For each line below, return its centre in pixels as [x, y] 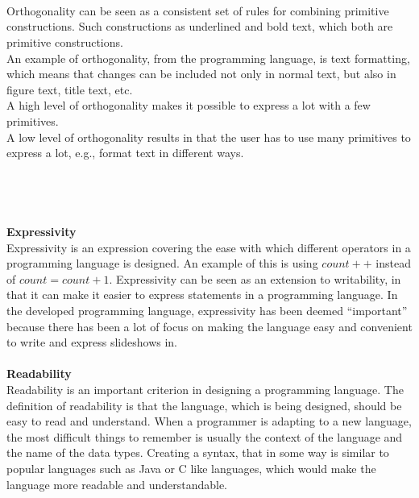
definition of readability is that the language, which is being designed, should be [204, 405]
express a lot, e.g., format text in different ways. [125, 153]
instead [393, 263]
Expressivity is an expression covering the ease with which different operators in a [209, 247]
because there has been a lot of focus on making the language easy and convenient [209, 326]
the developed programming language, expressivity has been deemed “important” [207, 311]
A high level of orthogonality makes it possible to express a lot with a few [189, 105]
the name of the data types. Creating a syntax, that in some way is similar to [198, 452]
